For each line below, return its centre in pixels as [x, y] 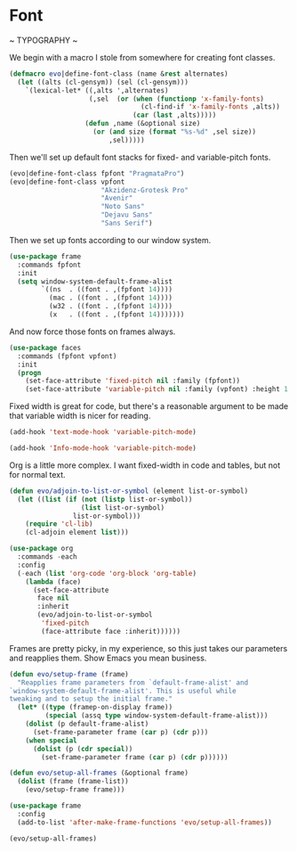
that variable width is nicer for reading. [80, 416]
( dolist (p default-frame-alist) [87, 724]
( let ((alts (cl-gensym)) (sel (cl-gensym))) [103, 82]
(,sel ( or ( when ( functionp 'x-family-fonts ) [177, 99]
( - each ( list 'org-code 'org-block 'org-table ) [107, 573]
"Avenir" [117, 198]
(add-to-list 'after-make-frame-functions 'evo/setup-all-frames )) [145, 822]
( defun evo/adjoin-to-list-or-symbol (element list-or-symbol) [129, 491]
